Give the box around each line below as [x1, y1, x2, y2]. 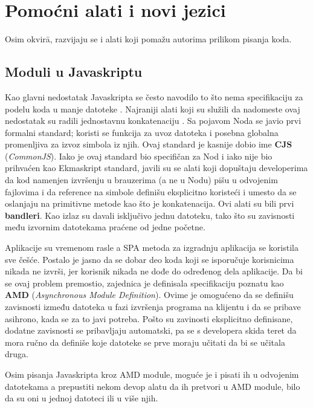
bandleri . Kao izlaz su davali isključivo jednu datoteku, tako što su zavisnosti [5, 209, 295, 221]
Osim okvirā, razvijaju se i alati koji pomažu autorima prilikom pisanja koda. [5, 33, 292, 45]
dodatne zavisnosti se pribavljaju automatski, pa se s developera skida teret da [5, 324, 297, 337]
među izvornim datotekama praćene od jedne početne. [5, 221, 205, 233]
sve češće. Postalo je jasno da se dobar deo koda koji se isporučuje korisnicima [5, 253, 294, 265]
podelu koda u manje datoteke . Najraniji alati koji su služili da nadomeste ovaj [5, 102, 300, 115]
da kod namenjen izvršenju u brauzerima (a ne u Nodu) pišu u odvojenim [5, 173, 278, 186]
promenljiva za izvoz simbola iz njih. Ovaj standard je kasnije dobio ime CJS [5, 138, 292, 151]
